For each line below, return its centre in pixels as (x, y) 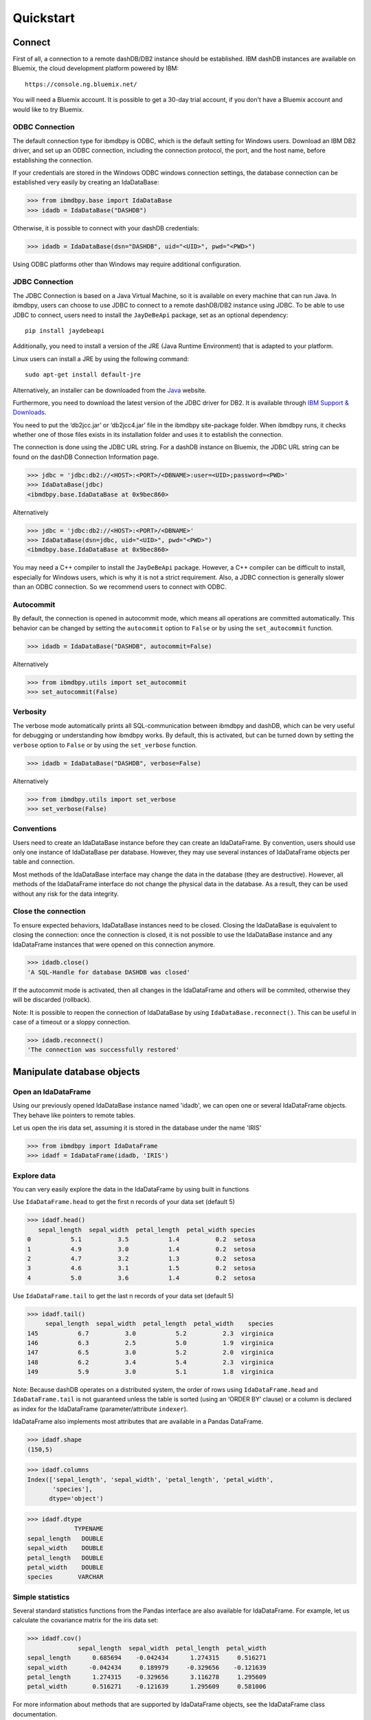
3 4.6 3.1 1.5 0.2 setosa (141, 1268)
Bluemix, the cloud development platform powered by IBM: (95, 68)
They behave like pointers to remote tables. (74, 1115)
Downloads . (30, 412)
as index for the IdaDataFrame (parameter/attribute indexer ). (100, 1409)
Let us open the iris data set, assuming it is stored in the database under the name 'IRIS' (137, 1128)
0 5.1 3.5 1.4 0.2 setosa (141, 1239)
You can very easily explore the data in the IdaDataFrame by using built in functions (131, 1190)
